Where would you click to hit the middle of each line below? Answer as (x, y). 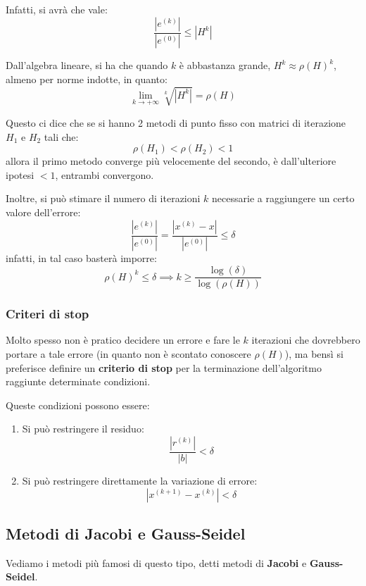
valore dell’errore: (43, 212)
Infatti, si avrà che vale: (57, 9)
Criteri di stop (48, 314)
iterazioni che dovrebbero (306, 340)
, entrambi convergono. (105, 174)
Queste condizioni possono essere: (78, 405)
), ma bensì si (314, 353)
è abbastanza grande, (225, 65)
